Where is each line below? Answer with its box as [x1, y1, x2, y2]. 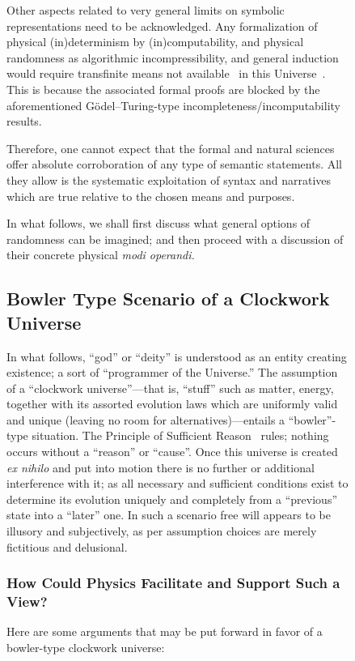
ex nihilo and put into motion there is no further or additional [6, 458, 315, 475]
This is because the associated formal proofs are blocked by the [6, 80, 320, 97]
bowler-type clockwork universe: [6, 638, 165, 655]
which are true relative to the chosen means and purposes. [6, 187, 295, 204]
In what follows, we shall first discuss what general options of [6, 215, 311, 232]
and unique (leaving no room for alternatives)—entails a [6, 411, 285, 428]
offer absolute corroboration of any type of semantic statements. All [6, 156, 343, 173]
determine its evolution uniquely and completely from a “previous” [6, 490, 338, 507]
